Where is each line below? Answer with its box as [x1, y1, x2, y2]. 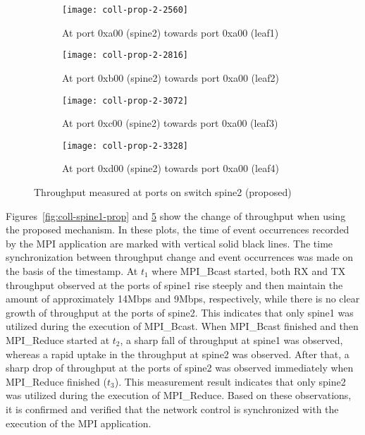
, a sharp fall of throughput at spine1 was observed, [120, 332, 343, 347]
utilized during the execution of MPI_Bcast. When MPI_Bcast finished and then [6, 319, 359, 333]
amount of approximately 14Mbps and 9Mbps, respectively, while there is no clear [6, 291, 360, 306]
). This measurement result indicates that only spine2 [114, 374, 346, 388]
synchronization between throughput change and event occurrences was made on [6, 250, 354, 264]
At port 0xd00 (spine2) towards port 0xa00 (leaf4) [62, 161, 279, 176]
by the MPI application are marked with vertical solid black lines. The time [6, 235, 333, 250]
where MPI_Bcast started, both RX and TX [151, 263, 346, 278]
